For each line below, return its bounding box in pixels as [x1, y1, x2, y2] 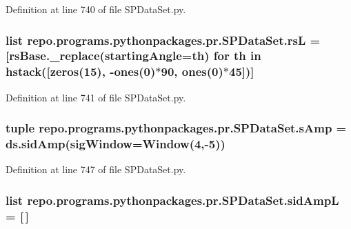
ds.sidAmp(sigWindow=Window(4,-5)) [6, 135, 225, 152]
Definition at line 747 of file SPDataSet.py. [6, 162, 186, 177]
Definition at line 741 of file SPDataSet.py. [6, 90, 186, 104]
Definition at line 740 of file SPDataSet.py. [6, 2, 186, 16]
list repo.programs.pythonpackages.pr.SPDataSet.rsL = [6, 31, 321, 48]
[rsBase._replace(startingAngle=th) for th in [6, 47, 261, 64]
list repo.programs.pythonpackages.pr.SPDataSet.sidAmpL [6, 191, 339, 208]
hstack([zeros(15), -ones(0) [6, 63, 156, 80]
